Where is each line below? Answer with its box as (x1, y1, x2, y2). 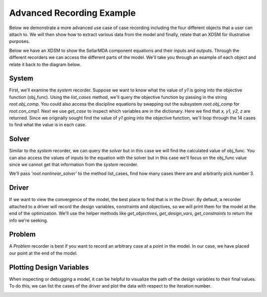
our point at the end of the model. (9, 250, 78, 256)
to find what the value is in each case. (9, 122, 87, 128)
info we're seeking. (9, 217, 48, 223)
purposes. (9, 39, 30, 44)
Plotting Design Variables (9, 263, 89, 271)
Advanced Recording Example (9, 7, 136, 18)
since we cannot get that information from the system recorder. (9, 162, 138, 168)
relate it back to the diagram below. (9, 61, 81, 67)
